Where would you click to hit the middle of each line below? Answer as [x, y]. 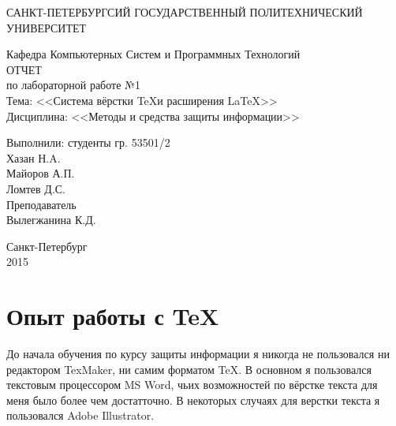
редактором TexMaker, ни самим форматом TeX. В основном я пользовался [189, 369]
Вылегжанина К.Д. [51, 220]
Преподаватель [41, 204]
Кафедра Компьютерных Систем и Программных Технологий [153, 54]
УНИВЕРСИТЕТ [47, 27]
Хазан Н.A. [34, 157]
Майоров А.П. [41, 173]
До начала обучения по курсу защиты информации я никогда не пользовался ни [198, 354]
